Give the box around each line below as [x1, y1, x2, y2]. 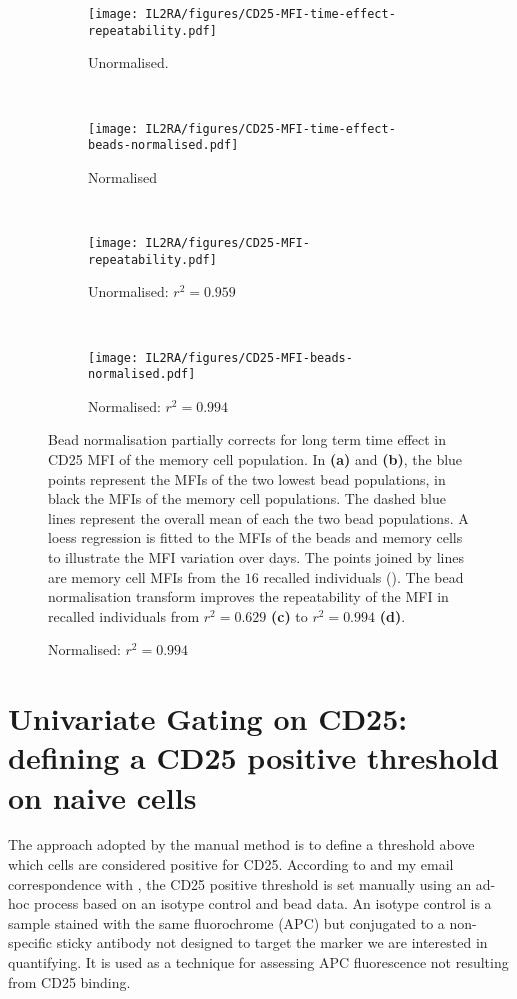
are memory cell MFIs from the [48, 566, 241, 587]
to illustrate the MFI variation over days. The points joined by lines [48, 546, 464, 567]
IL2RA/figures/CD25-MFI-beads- [145, 350, 353, 365]
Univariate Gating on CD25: [8, 698, 408, 739]
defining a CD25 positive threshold [8, 737, 499, 778]
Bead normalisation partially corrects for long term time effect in [48, 429, 447, 450]
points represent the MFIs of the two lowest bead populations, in [48, 468, 446, 489]
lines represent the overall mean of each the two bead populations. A [48, 507, 469, 528]
